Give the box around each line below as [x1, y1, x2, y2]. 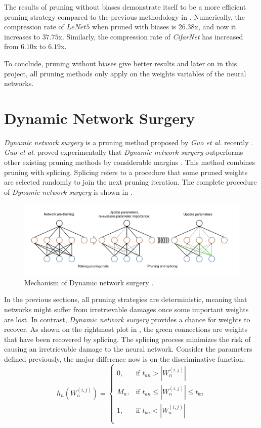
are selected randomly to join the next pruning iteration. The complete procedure [4, 177, 257, 187]
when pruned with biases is [92, 21, 177, 32]
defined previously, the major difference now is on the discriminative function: [4, 353, 245, 364]
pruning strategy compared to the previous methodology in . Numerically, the [4, 11, 245, 22]
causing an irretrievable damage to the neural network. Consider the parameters [4, 344, 252, 354]
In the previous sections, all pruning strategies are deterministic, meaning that [4, 294, 247, 305]
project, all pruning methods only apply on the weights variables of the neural [4, 68, 246, 78]
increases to [4, 31, 40, 41]
